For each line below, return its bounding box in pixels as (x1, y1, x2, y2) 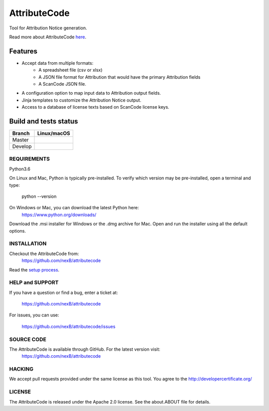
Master (12, 137, 29, 143)
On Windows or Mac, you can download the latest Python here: (9, 205, 139, 211)
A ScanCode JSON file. (38, 81, 87, 87)
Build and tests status (9, 117, 78, 126)
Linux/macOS (37, 130, 70, 137)
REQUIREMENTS (9, 155, 50, 162)
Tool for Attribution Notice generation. (9, 25, 87, 31)
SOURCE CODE (9, 336, 47, 343)
